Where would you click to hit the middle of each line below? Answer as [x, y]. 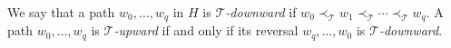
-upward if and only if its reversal [206, 30]
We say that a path [61, 12]
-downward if [261, 12]
